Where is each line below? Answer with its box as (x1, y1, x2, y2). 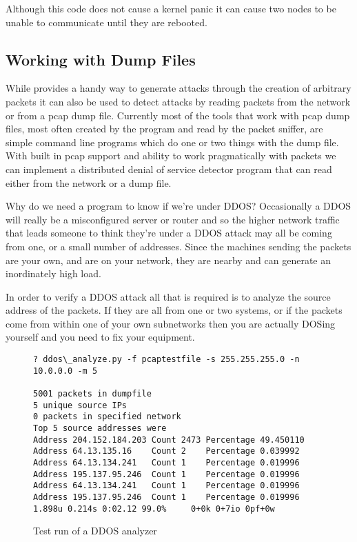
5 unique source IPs (33, 400, 127, 410)
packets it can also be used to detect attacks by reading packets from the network (6, 94, 351, 108)
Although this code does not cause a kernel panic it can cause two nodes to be (6, 1, 336, 15)
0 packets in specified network (33, 412, 181, 422)
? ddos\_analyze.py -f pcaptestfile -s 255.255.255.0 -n (33, 354, 300, 365)
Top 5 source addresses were (33, 423, 167, 434)
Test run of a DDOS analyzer (33, 523, 157, 538)
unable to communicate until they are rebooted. (6, 14, 207, 29)
